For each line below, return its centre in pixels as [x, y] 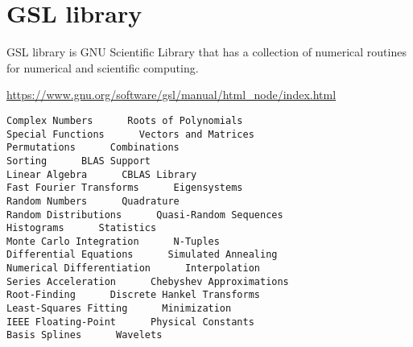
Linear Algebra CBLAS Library [102, 174]
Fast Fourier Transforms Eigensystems [125, 188]
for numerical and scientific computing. [103, 67]
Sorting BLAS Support [78, 161]
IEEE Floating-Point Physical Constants [130, 322]
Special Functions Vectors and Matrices [130, 134]
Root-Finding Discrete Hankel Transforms [133, 295]
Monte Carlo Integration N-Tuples [113, 241]
